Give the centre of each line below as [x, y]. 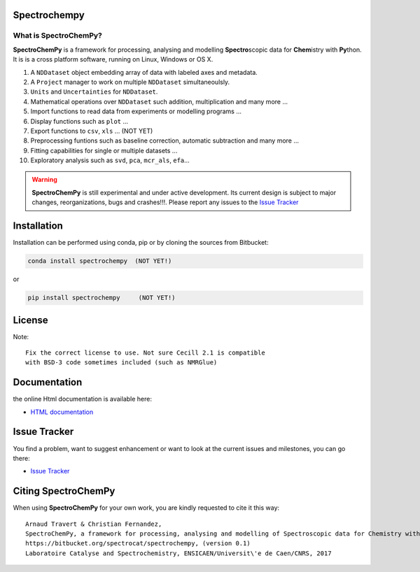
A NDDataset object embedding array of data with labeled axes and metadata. [144, 72]
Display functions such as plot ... [79, 121]
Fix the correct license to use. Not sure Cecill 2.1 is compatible [145, 352]
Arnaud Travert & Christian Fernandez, [94, 524]
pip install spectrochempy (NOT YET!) [101, 298]
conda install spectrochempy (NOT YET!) [100, 261]
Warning [44, 180]
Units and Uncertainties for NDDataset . [94, 92]
